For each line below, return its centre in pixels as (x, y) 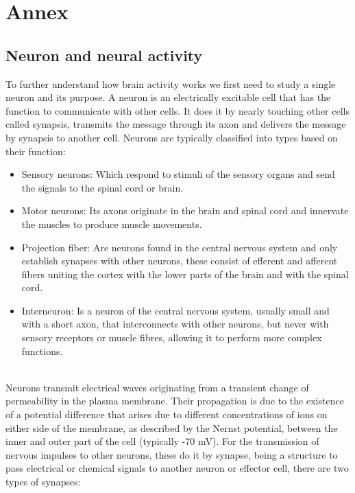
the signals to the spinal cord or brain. (102, 187)
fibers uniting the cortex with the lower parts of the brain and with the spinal (185, 274)
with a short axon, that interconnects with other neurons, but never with (175, 324)
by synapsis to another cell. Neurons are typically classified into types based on (172, 137)
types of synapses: (43, 482)
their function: (36, 151)
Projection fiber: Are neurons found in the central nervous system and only (180, 247)
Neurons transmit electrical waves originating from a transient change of (157, 387)
